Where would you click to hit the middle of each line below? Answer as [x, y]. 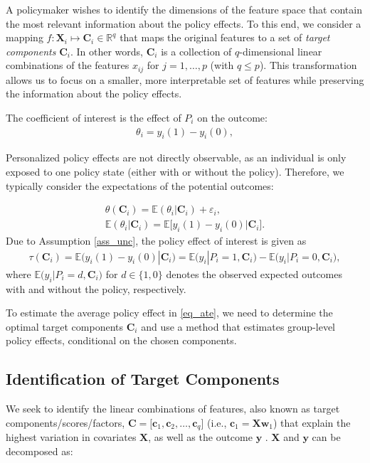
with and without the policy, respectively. [96, 288]
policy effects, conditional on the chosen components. [121, 340]
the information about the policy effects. [94, 94]
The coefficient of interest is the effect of [94, 118]
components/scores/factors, [65, 422]
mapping [25, 37]
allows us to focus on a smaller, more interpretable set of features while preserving [185, 79]
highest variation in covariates [71, 437]
